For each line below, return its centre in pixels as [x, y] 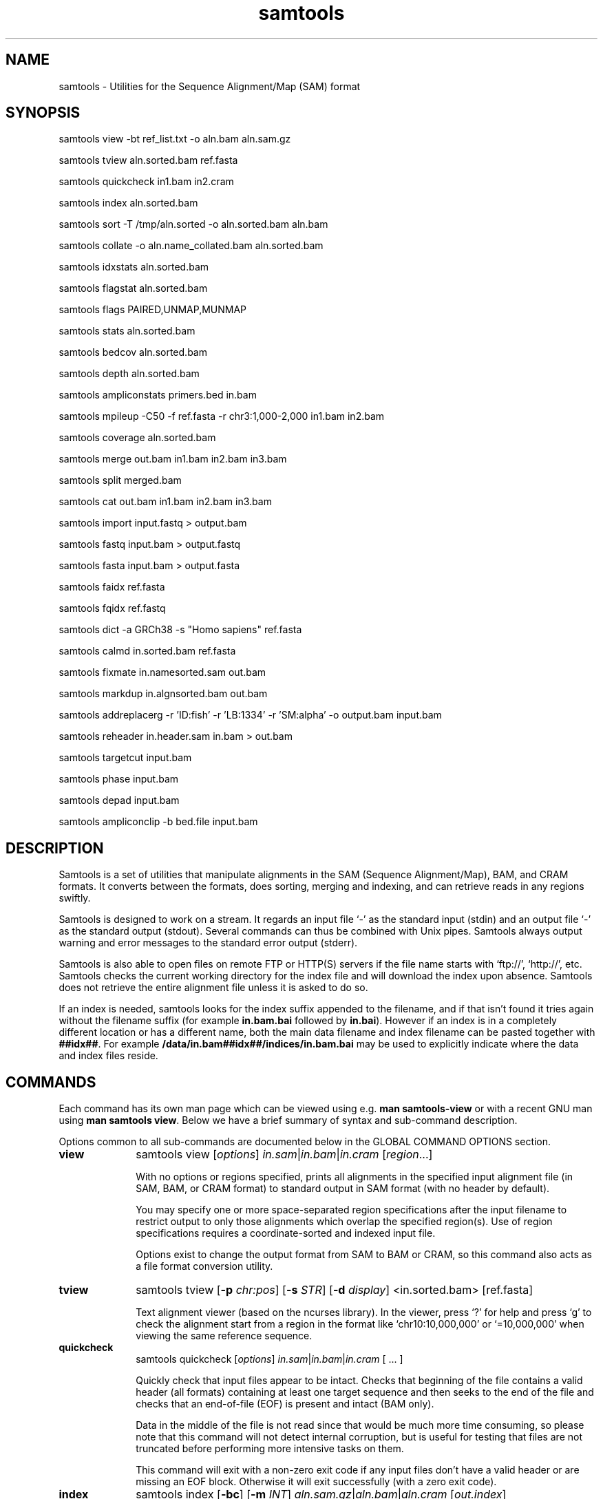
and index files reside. [108, 1056]
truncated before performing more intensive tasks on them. [270, 1449]
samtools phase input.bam [119, 779]
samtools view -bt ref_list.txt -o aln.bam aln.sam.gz [175, 139]
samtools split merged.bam [120, 480]
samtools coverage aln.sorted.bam [137, 438]
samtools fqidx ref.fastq [112, 608]
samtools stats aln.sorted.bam [127, 331]
